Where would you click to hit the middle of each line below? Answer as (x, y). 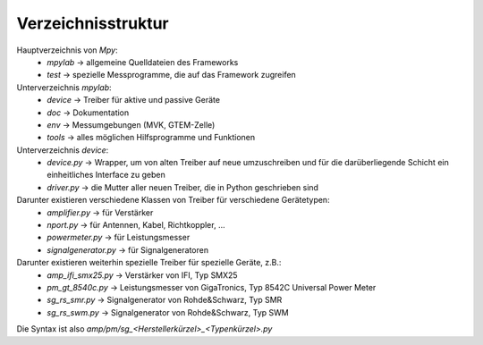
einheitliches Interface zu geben (106, 175)
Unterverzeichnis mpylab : (64, 87)
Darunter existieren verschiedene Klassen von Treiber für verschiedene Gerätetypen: (173, 200)
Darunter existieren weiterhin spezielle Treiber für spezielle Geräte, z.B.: (149, 263)
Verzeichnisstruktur (93, 23)
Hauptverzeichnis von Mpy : (67, 50)
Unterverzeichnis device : (63, 150)
